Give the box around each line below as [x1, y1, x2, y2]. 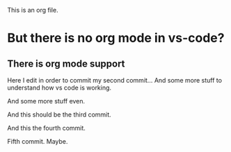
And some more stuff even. [7, 97, 86, 105]
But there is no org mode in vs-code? [7, 31, 225, 46]
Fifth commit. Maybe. [7, 137, 68, 145]
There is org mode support [7, 58, 125, 69]
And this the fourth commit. [7, 124, 86, 132]
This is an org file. [7, 6, 58, 14]
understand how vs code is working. [7, 83, 112, 92]
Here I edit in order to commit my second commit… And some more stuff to [7, 76, 223, 84]
